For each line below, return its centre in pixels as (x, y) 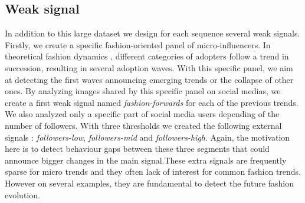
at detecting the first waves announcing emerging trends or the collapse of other (149, 79)
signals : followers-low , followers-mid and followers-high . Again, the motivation (147, 137)
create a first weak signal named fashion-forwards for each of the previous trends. (152, 102)
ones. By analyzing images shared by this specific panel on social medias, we (143, 91)
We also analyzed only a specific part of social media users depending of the (142, 114)
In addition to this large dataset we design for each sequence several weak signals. (152, 33)
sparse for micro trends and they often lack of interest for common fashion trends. (153, 172)
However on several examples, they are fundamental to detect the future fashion (149, 183)
